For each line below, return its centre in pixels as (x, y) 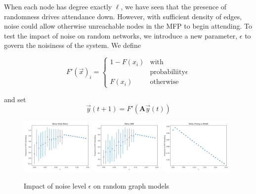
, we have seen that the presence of (174, 6)
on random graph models (131, 185)
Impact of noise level (55, 185)
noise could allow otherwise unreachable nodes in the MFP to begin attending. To (128, 26)
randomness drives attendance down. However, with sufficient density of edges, (123, 16)
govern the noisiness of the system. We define (72, 45)
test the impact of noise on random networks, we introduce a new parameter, (121, 35)
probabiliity (168, 72)
